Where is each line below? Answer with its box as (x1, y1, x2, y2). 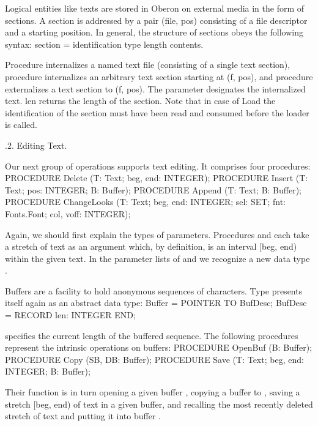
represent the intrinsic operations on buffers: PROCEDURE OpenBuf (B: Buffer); (5, 341, 312, 354)
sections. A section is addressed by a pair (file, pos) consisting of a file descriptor (5, 13, 308, 26)
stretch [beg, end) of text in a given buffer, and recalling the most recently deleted (5, 397, 313, 410)
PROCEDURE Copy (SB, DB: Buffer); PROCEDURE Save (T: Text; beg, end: (5, 353, 304, 365)
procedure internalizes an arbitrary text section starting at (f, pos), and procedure (5, 70, 313, 83)
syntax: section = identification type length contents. (5, 37, 204, 50)
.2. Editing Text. (5, 138, 67, 151)
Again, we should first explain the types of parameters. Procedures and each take (5, 228, 309, 241)
